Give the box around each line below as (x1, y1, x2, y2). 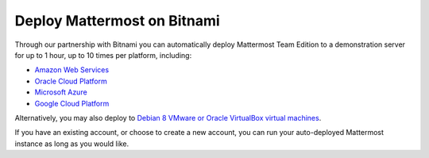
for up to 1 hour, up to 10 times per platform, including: (14, 50, 192, 60)
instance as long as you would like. (14, 139, 129, 148)
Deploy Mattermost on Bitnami (14, 12, 220, 29)
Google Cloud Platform (34, 98, 110, 108)
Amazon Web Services (34, 65, 110, 75)
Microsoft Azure (34, 87, 87, 97)
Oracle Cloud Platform (34, 76, 107, 86)
